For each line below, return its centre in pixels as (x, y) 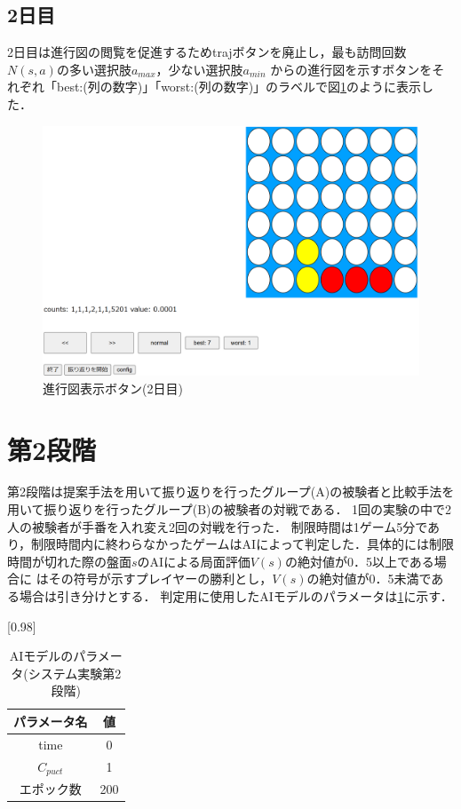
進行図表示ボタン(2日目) (113, 388)
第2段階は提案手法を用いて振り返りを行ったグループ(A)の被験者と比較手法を (231, 492)
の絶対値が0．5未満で (369, 579)
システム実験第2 (75, 673)
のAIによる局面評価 (194, 561)
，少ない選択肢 (199, 69)
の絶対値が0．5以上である (359, 561)
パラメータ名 (51, 721)
